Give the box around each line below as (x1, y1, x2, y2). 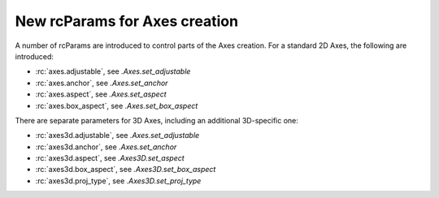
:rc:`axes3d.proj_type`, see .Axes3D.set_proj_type (35, 175, 202, 186)
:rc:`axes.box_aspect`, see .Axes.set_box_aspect (35, 101, 198, 110)
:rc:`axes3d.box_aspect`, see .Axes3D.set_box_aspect (35, 165, 216, 174)
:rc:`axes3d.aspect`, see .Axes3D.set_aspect (35, 153, 185, 163)
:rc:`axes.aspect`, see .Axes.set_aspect (35, 89, 167, 99)
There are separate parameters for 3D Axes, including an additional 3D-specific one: (15, 115, 298, 125)
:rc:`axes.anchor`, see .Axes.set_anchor (35, 78, 168, 88)
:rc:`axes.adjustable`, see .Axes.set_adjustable (35, 67, 191, 76)
